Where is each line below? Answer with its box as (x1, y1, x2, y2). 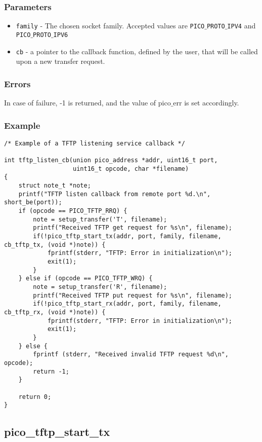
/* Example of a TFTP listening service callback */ (4, 139, 185, 147)
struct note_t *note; (18, 182, 91, 190)
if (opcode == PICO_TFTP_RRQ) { (18, 207, 127, 215)
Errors (4, 77, 31, 90)
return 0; (18, 393, 52, 400)
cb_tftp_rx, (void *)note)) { (4, 308, 106, 316)
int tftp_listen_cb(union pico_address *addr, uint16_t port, (4, 157, 218, 164)
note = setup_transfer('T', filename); (33, 215, 167, 223)
